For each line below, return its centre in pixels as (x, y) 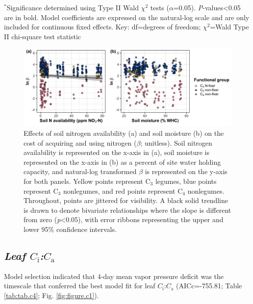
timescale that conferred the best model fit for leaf (80, 286)
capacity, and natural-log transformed (80, 171)
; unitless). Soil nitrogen (176, 142)
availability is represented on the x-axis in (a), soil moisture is (116, 152)
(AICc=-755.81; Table (209, 286)
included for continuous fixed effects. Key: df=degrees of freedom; (102, 27)
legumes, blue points (186, 181)
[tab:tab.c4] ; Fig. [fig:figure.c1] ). (51, 295)
